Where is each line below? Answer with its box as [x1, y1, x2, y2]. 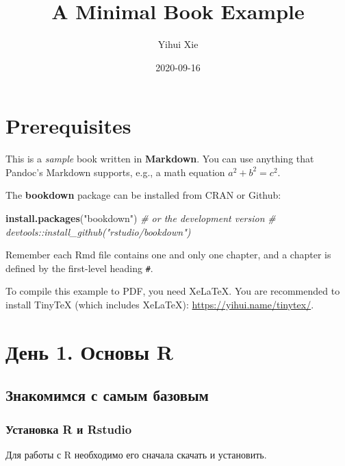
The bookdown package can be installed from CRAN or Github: [5, 188, 281, 202]
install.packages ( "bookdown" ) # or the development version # [5, 211, 276, 225]
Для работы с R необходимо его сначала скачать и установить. [5, 447, 267, 462]
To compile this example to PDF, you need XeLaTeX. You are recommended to [5, 284, 340, 298]
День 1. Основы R [5, 337, 173, 365]
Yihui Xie [157, 37, 199, 51]
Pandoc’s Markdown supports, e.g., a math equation [5, 164, 225, 179]
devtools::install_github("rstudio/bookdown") [5, 224, 191, 238]
